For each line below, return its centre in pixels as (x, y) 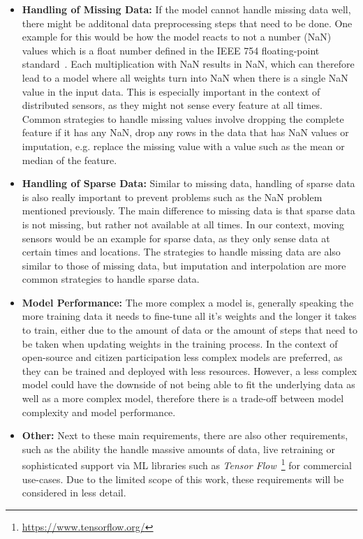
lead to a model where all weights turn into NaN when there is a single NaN (185, 77)
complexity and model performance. (99, 412)
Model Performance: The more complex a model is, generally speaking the (188, 302)
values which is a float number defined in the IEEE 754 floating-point (171, 50)
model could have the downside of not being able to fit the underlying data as (188, 384)
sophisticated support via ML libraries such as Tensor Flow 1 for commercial (187, 464)
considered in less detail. (74, 493)
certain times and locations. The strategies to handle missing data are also (181, 252)
